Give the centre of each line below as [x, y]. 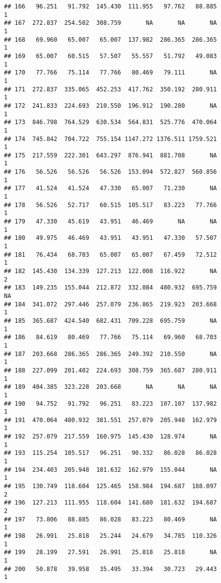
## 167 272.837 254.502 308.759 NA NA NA [110, 23]
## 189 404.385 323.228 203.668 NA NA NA [110, 387]
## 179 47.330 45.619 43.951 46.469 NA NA [110, 222]
